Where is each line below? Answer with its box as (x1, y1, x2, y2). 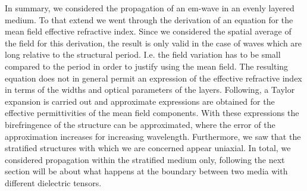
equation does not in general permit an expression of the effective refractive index (5, 71, 302, 84)
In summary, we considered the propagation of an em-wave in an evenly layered (5, 2, 295, 14)
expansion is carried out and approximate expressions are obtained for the (5, 95, 275, 107)
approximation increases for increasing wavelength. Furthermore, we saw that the (5, 130, 301, 142)
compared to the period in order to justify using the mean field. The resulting (5, 60, 289, 72)
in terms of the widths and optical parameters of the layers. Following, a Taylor (5, 83, 295, 96)
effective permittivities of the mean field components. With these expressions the (5, 107, 299, 119)
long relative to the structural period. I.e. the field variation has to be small (5, 48, 281, 61)
